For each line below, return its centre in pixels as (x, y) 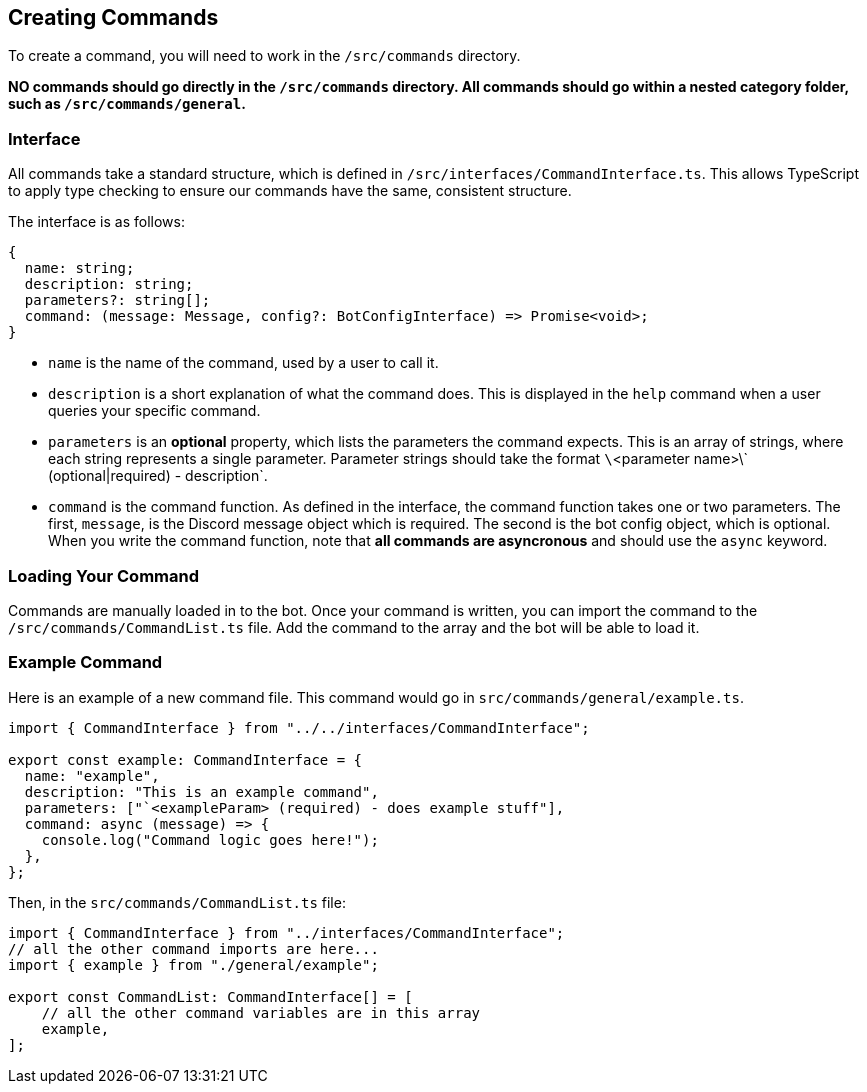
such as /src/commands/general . (127, 104)
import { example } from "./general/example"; (193, 964)
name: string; (79, 268)
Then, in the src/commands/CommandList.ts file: (177, 902)
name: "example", (92, 775)
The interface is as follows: (96, 222)
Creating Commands (113, 17)
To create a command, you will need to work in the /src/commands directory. (264, 56)
